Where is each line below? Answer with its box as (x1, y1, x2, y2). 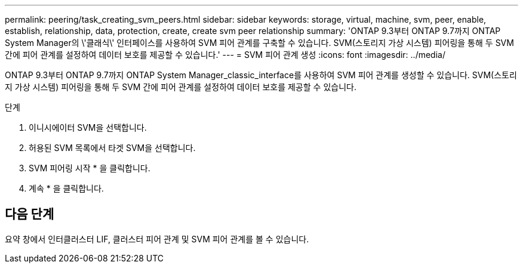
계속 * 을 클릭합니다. (29, 183, 104, 193)
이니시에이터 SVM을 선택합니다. (29, 122, 147, 133)
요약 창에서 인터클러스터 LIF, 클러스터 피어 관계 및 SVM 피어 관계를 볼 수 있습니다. (5, 233, 309, 244)
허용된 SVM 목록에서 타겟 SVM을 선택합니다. (29, 143, 196, 153)
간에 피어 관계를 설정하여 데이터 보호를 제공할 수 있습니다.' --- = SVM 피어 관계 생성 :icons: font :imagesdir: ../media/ (5, 50, 445, 60)
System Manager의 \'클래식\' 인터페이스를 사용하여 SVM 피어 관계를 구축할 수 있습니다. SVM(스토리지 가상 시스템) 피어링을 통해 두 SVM (5, 38, 514, 48)
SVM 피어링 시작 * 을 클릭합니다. (29, 163, 150, 173)
